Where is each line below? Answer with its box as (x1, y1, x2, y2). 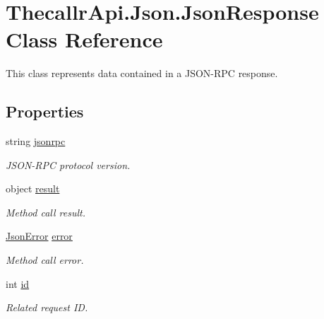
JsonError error (6, 228, 73, 243)
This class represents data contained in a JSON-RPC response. (6, 66, 278, 81)
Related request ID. (6, 300, 88, 315)
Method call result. (6, 204, 85, 219)
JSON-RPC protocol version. (6, 157, 131, 172)
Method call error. (6, 253, 84, 267)
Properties (6, 100, 84, 122)
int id (6, 276, 30, 291)
